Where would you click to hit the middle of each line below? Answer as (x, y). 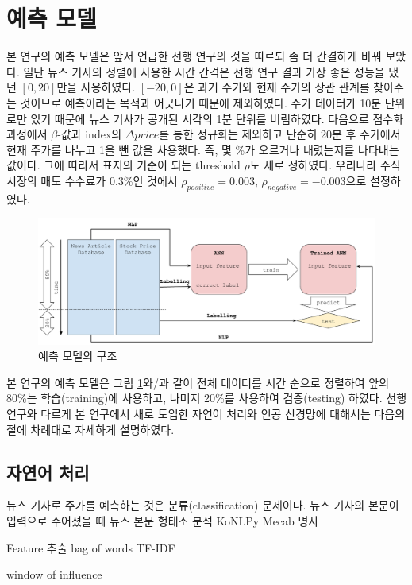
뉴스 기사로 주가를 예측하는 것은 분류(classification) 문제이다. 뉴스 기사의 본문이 (203, 505)
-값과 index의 (90, 134)
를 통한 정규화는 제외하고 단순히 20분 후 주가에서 (280, 134)
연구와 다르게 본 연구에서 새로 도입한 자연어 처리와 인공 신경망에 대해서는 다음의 (206, 414)
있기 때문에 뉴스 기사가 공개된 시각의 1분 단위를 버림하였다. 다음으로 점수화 (217, 118)
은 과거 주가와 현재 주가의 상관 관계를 (277, 87)
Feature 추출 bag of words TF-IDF (91, 547)
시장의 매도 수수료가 (56, 180)
